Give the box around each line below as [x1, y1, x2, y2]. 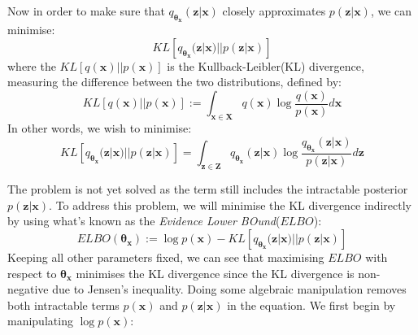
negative [7, 281, 49, 298]
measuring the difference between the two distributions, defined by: [7, 73, 342, 90]
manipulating [7, 312, 73, 329]
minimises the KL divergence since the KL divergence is [76, 264, 355, 281]
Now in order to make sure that [7, 2, 165, 19]
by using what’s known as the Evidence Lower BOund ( [7, 212, 281, 229]
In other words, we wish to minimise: [7, 120, 192, 137]
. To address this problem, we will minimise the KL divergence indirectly [49, 196, 411, 213]
